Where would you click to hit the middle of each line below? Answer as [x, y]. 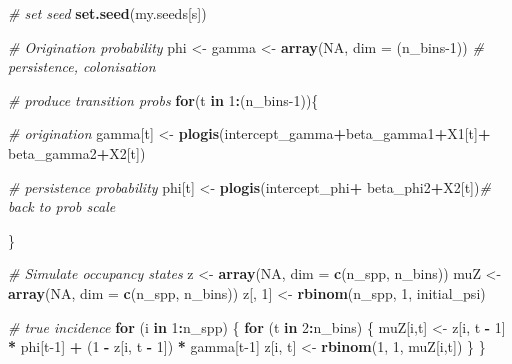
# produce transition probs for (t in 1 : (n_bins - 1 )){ [163, 99]
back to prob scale [62, 206]
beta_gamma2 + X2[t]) [77, 152]
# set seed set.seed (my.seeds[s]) [107, 13]
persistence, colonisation [82, 66]
